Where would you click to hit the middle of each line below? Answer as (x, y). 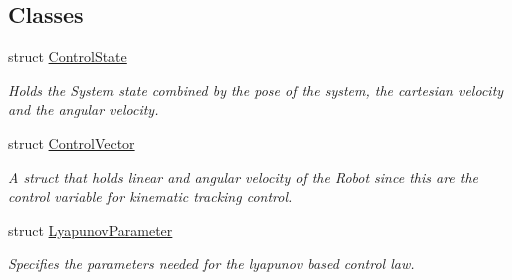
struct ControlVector (71, 142)
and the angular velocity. (83, 109)
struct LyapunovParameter (90, 229)
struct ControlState (67, 56)
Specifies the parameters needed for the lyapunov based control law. (211, 263)
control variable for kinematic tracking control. (150, 196)
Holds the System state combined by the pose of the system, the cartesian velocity (256, 89)
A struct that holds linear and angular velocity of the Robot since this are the (243, 176)
